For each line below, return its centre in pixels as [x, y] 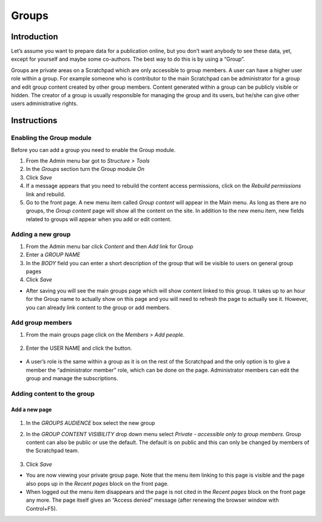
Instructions [34, 121]
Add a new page [31, 409]
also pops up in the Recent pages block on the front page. [97, 483]
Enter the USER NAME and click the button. [79, 348]
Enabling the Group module [51, 138]
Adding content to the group [53, 394]
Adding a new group [41, 234]
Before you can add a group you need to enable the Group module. [93, 150]
